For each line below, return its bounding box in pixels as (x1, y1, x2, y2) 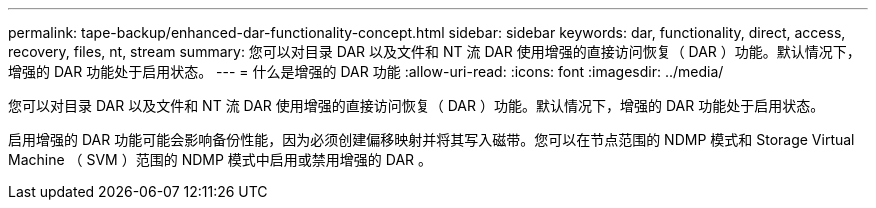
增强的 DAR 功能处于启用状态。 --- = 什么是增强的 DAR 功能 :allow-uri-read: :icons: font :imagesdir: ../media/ (8, 63, 724, 80)
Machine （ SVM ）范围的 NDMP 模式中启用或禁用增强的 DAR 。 (8, 151, 432, 168)
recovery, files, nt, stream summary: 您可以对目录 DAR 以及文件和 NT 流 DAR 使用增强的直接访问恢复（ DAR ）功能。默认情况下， (8, 43, 861, 60)
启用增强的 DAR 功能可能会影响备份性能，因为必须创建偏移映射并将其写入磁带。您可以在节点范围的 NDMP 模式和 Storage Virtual (8, 131, 855, 148)
